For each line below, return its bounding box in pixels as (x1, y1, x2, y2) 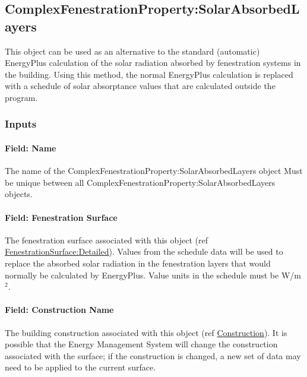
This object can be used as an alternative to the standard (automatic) (5, 45, 260, 57)
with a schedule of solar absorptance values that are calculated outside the (5, 80, 276, 92)
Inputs (5, 116, 37, 131)
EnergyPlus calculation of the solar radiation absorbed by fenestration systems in (5, 56, 301, 69)
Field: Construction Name (5, 303, 114, 316)
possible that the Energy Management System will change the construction (5, 338, 278, 350)
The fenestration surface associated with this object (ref (5, 233, 208, 246)
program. (5, 91, 38, 103)
